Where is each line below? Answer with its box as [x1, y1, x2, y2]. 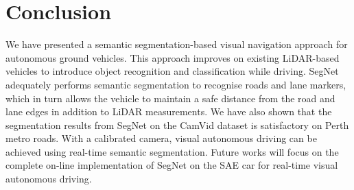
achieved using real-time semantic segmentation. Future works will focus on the [5, 144, 339, 158]
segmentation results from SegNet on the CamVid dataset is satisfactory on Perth [5, 117, 349, 132]
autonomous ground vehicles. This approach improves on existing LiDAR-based [5, 50, 340, 64]
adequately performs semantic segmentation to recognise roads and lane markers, [5, 77, 346, 91]
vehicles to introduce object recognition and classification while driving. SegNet [5, 64, 339, 78]
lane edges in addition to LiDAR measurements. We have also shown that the [5, 104, 332, 119]
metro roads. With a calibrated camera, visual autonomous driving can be [5, 131, 317, 145]
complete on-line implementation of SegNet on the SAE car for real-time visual [5, 158, 338, 172]
